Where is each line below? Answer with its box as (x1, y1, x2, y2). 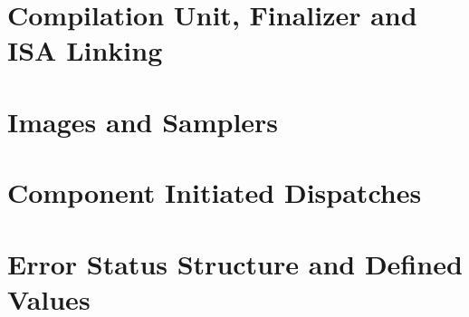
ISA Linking (7, 32, 163, 69)
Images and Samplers (7, 102, 279, 139)
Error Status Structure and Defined (7, 245, 463, 282)
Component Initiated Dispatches (7, 174, 422, 211)
